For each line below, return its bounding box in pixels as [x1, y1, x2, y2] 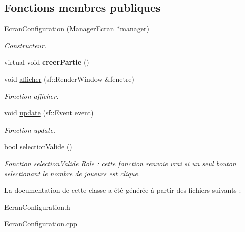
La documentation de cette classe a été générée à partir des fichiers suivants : [4, 185, 241, 195]
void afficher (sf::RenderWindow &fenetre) [4, 73, 135, 84]
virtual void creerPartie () [4, 57, 89, 67]
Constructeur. [4, 40, 47, 50]
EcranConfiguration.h [4, 201, 70, 212]
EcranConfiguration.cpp [4, 218, 77, 229]
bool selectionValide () [4, 141, 72, 152]
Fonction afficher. [4, 90, 59, 101]
